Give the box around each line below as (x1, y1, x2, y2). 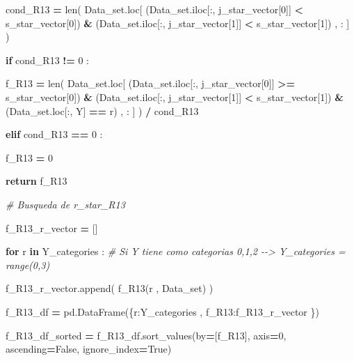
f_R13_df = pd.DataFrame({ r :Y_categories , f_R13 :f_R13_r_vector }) (6, 304, 319, 318)
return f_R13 (6, 174, 67, 188)
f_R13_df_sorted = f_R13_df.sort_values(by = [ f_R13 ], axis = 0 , (6, 328, 287, 342)
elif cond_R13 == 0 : (6, 127, 103, 141)
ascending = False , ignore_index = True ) (6, 341, 172, 356)
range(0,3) (6, 257, 50, 272)
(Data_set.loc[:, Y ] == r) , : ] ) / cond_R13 (6, 103, 199, 118)
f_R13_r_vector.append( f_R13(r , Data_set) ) (6, 281, 214, 295)
